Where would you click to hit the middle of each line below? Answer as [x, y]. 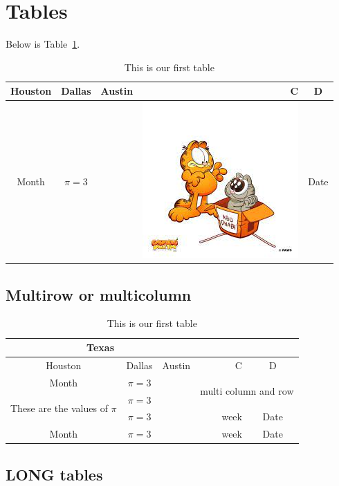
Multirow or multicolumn [99, 294]
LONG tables [54, 474]
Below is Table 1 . [43, 44]
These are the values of [59, 408]
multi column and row [247, 391]
